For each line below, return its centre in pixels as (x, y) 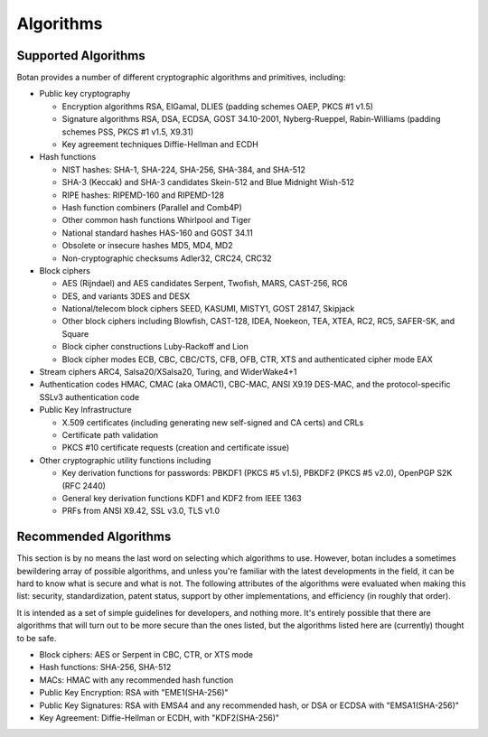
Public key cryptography (85, 94)
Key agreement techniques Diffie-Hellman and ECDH (160, 145)
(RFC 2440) (84, 485)
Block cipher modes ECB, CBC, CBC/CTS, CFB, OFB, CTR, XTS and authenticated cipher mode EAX (247, 359)
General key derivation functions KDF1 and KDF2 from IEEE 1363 (182, 498)
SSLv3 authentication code (89, 396)
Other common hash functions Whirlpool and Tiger (157, 220)
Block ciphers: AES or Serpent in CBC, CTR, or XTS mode (146, 654)
